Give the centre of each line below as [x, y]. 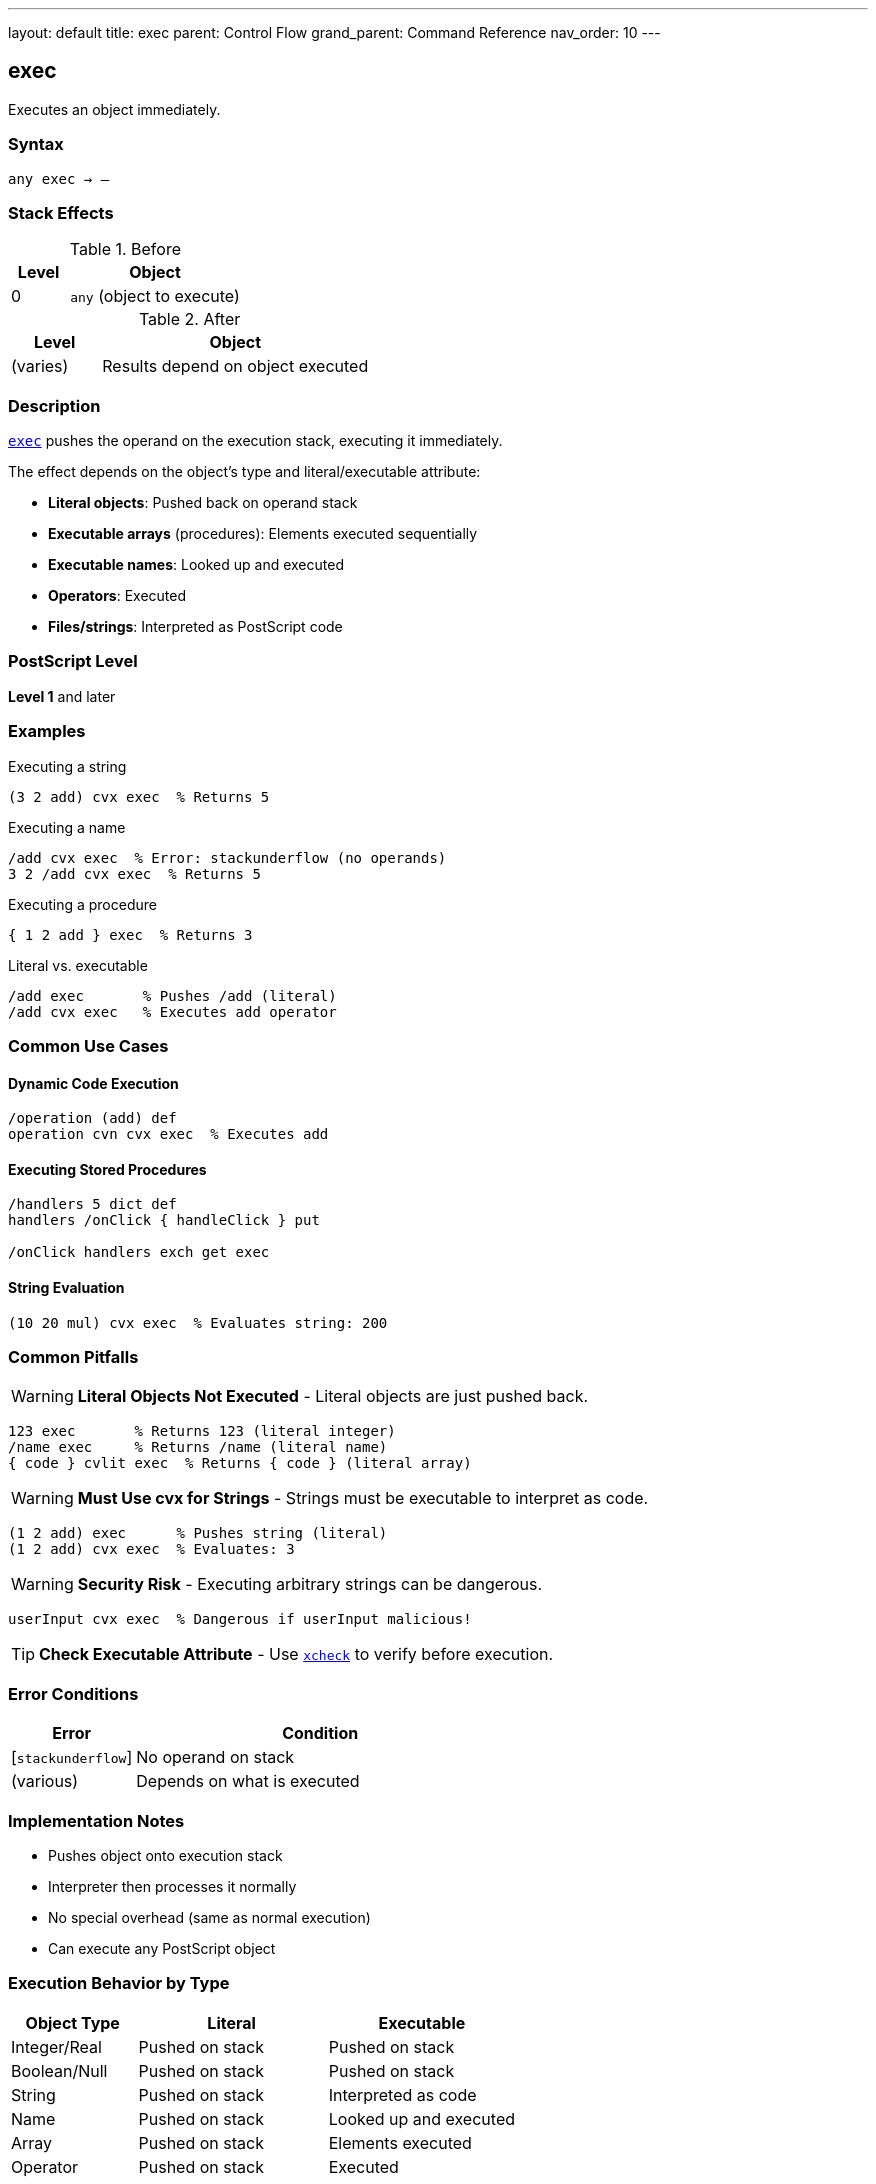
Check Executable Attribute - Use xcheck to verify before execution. [296, 1654]
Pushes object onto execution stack [165, 1855]
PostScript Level [73, 661]
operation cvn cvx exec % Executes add [168, 1134]
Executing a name [67, 827]
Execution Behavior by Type [119, 1983]
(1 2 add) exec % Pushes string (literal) [198, 1533]
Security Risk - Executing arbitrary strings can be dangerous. [309, 1584]
